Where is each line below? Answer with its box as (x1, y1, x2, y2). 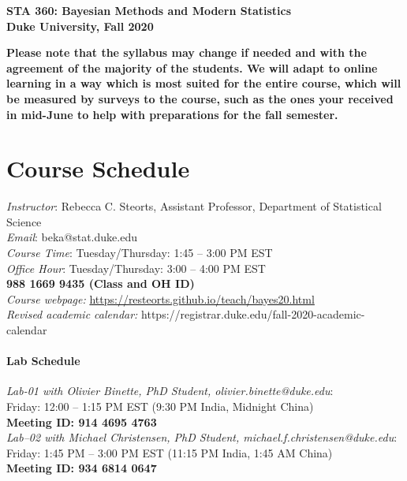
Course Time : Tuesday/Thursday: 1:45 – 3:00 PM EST (6, 244, 273, 261)
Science (6, 213, 42, 229)
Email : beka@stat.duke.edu (6, 229, 137, 245)
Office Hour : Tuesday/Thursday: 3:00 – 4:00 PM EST (6, 259, 266, 276)
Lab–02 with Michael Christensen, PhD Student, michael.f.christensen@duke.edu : (6, 429, 398, 446)
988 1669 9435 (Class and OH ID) (6, 275, 195, 292)
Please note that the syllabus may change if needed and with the (6, 44, 367, 61)
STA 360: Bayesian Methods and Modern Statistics (6, 2, 292, 18)
